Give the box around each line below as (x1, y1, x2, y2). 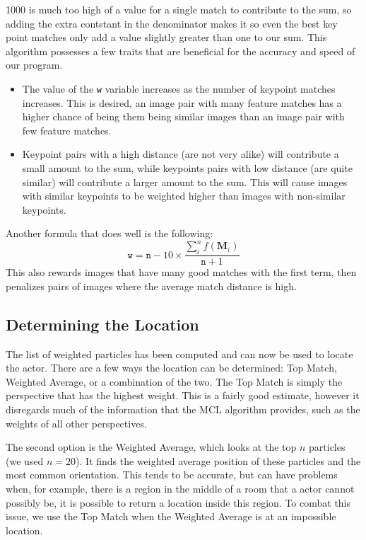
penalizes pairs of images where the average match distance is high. (6, 278, 297, 293)
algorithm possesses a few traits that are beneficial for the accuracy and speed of (6, 43, 355, 58)
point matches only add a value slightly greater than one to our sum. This (6, 30, 327, 45)
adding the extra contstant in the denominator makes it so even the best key (6, 16, 338, 30)
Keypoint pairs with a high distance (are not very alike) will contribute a (22, 147, 339, 161)
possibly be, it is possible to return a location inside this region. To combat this (6, 495, 351, 510)
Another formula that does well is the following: (6, 226, 213, 241)
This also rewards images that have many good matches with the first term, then (6, 265, 357, 280)
